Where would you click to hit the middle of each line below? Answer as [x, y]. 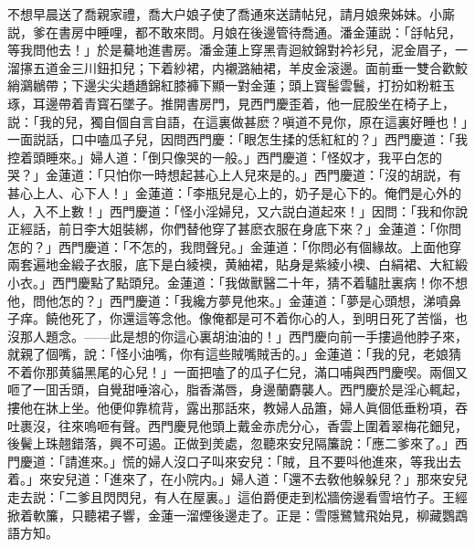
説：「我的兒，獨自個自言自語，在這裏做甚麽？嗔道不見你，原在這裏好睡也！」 [237, 121]
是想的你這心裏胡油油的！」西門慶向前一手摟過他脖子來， [295, 336]
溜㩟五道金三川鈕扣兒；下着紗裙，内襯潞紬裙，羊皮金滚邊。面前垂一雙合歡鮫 [237, 67]
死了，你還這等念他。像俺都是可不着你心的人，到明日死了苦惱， [263, 318]
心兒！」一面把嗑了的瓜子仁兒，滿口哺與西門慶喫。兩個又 [295, 371]
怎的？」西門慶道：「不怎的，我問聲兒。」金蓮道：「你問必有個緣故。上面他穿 [234, 246]
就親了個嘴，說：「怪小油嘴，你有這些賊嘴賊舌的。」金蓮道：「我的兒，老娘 [228, 354]
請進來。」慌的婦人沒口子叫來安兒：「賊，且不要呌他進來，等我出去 [263, 461]
